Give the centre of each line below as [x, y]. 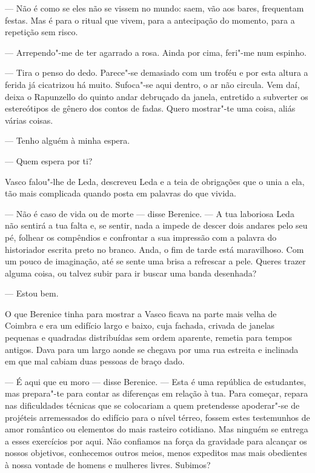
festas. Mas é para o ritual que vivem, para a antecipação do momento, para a [150, 20]
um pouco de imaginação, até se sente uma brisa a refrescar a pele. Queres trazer [155, 261]
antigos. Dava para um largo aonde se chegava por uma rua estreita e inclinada [152, 349]
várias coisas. [29, 120]
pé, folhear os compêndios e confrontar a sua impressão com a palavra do [141, 237]
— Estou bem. [32, 293]
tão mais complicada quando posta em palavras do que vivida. [121, 193]
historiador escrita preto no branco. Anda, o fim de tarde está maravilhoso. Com [154, 249]
